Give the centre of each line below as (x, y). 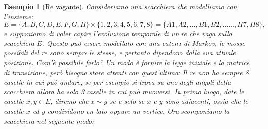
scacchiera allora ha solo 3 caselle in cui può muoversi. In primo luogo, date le (124, 91)
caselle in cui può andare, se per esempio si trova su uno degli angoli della (118, 82)
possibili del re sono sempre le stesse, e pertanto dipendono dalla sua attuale (120, 53)
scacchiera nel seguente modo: (49, 120)
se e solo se (127, 101)
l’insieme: (19, 16)
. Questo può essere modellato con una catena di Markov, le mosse (143, 43)
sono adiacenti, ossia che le (206, 101)
